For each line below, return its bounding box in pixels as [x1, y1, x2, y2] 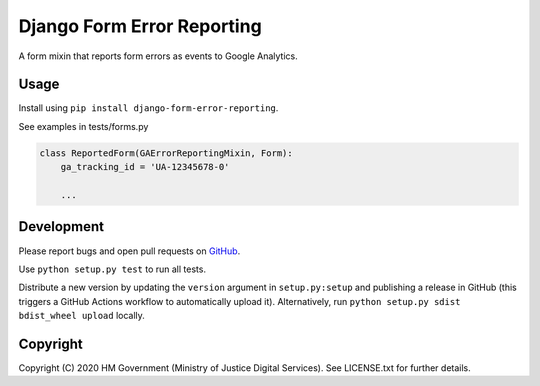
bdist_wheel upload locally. [18, 310, 145, 322]
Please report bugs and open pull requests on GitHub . [18, 245, 241, 257]
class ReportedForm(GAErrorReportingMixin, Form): [39, 147, 294, 159]
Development [18, 218, 105, 235]
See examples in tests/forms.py [18, 120, 149, 132]
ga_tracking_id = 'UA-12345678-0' [60, 161, 230, 173]
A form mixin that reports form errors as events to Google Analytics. [18, 50, 299, 62]
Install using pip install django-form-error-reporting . [18, 102, 279, 114]
